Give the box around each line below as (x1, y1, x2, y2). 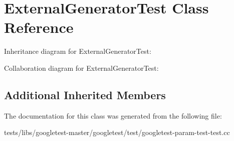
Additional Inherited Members (4, 87, 166, 102)
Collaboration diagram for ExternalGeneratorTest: (4, 62, 159, 73)
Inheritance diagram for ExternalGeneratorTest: (4, 46, 151, 56)
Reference (4, 17, 74, 37)
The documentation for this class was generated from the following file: (4, 110, 222, 121)
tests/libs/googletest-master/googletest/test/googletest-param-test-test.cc (4, 127, 230, 138)
